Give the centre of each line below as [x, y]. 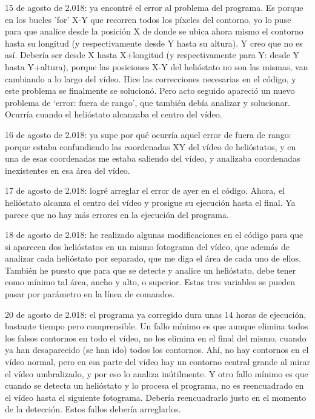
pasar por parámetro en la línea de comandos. [90, 294]
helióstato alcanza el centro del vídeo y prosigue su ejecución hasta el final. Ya [150, 202]
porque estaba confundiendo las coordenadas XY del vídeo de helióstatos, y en [151, 146]
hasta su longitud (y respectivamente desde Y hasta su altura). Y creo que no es [154, 43]
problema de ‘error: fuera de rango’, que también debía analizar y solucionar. [148, 102]
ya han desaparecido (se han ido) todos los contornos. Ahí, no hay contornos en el [157, 350]
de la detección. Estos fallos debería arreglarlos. [93, 409]
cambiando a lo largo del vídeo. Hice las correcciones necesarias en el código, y [151, 78]
